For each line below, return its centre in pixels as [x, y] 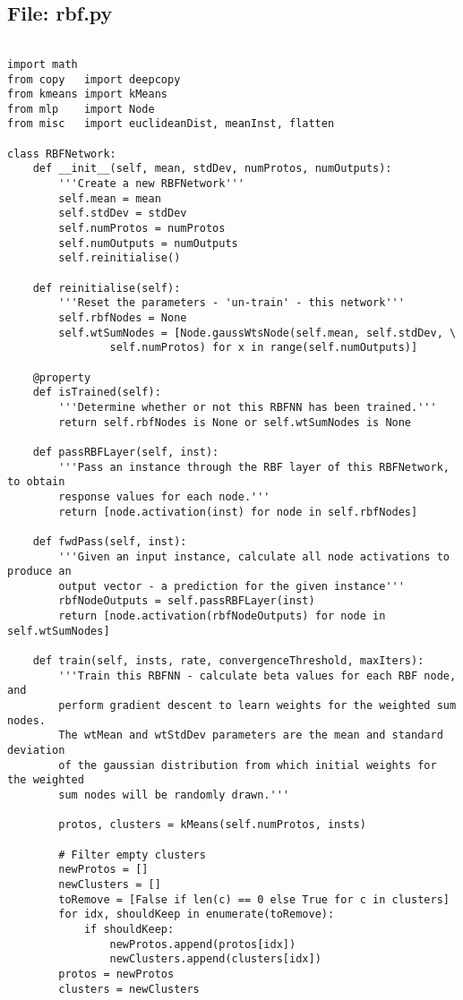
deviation [36, 751]
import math [43, 64]
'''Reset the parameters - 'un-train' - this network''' [231, 303]
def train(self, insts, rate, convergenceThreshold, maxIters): [228, 661]
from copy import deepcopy [94, 79]
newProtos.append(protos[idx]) [203, 944]
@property [62, 377]
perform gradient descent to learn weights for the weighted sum [257, 706]
